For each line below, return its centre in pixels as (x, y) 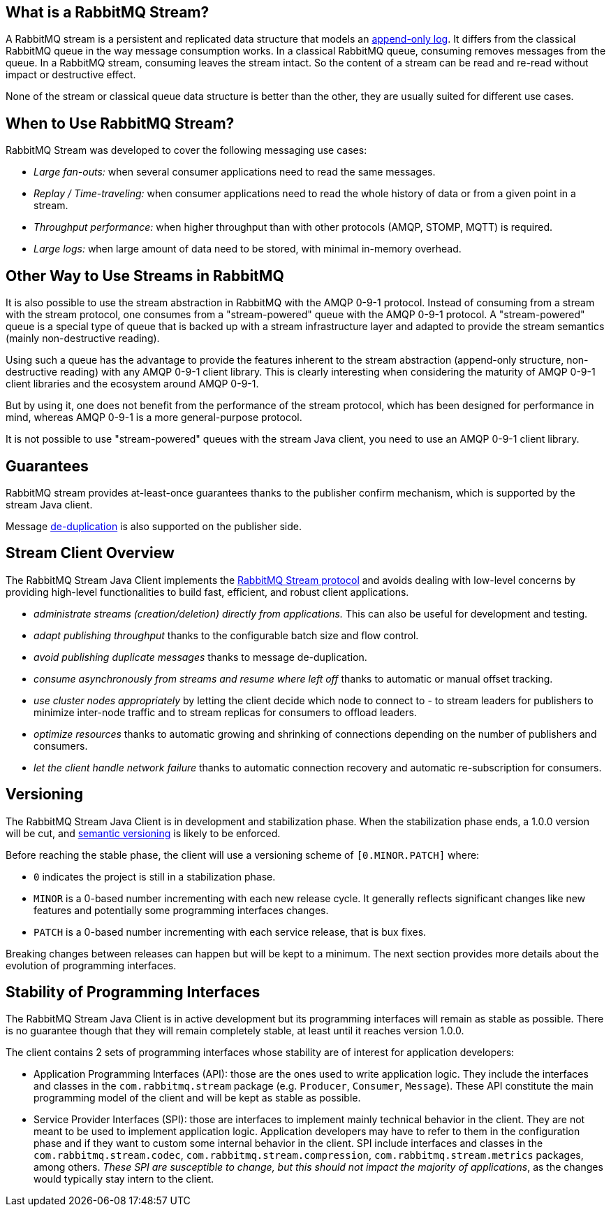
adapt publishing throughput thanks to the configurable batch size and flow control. (226, 635)
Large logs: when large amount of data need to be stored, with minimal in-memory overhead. (248, 249)
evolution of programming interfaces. (91, 965)
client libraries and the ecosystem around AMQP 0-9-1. (132, 384)
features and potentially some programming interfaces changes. (181, 910)
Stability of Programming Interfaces (133, 992)
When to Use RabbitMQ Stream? (120, 123)
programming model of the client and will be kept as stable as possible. (197, 1098)
